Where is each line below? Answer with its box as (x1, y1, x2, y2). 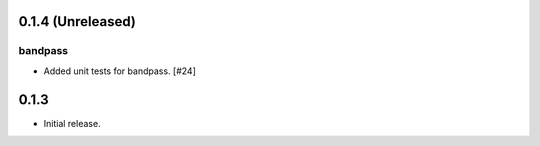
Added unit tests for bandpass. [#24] (43, 65, 197, 77)
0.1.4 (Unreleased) (18, 13, 137, 30)
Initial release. (43, 117, 101, 129)
